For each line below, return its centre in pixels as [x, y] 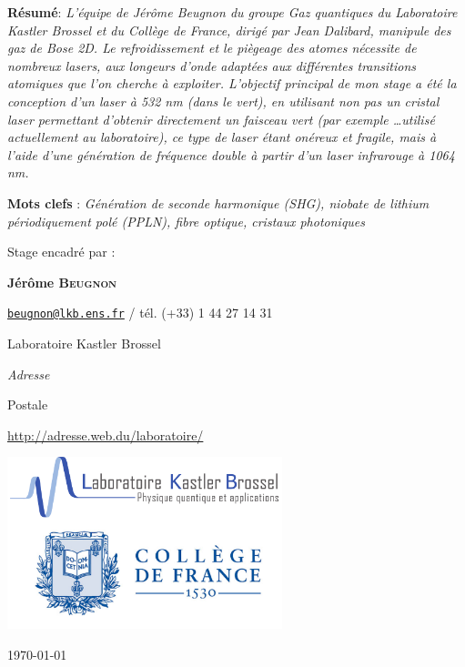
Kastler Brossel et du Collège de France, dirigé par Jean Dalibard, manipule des [229, 30]
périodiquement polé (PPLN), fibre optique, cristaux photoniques [187, 221]
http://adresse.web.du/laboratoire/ [106, 435]
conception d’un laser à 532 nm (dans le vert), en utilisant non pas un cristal [223, 101]
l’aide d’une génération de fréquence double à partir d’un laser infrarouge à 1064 [231, 154]
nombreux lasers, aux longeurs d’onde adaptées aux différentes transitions [212, 65]
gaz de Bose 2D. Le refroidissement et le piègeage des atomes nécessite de [212, 48]
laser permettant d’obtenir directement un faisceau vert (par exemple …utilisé [221, 119]
